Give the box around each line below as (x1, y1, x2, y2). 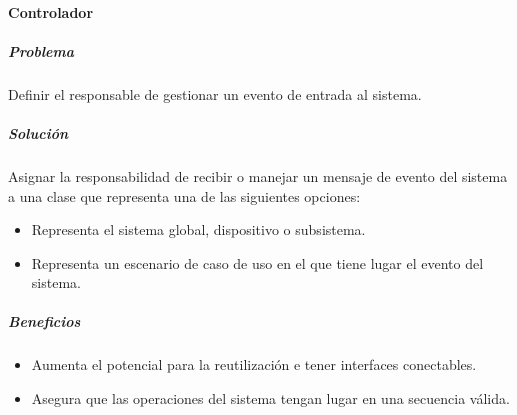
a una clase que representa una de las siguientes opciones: (8, 185, 361, 206)
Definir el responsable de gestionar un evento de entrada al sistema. (8, 83, 422, 104)
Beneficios (8, 311, 81, 332)
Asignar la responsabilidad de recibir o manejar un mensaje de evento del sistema (8, 165, 508, 186)
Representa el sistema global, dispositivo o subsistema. (31, 219, 366, 240)
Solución (8, 122, 69, 143)
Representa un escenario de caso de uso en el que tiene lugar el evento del (31, 252, 484, 273)
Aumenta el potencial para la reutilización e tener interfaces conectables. (31, 354, 477, 375)
